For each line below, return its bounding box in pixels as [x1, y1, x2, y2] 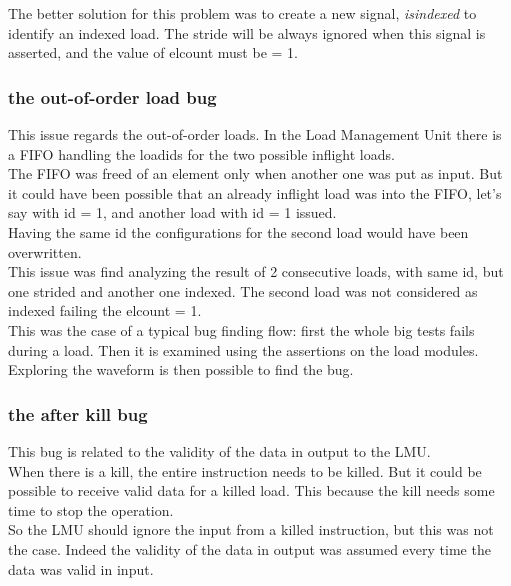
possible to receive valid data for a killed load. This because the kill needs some [8, 480, 495, 501]
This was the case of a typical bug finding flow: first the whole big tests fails [8, 319, 475, 340]
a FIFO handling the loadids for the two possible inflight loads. [8, 143, 395, 164]
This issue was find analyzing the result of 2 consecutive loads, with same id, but [8, 261, 504, 282]
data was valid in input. [8, 558, 154, 579]
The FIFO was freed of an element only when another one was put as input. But [8, 163, 503, 184]
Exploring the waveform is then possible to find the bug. [8, 359, 354, 380]
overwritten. [8, 241, 82, 262]
